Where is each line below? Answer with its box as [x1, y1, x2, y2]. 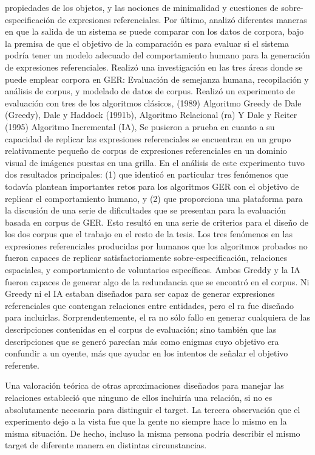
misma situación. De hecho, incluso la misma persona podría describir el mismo [5, 426, 300, 439]
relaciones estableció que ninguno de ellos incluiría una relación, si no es [5, 391, 273, 403]
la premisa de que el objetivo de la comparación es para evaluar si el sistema [5, 36, 289, 49]
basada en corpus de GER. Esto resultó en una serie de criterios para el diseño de [5, 215, 308, 228]
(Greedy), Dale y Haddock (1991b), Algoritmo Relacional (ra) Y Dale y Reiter [5, 108, 297, 121]
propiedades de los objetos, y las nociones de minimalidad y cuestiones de [5, 1, 279, 13]
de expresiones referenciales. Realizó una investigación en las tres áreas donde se [5, 60, 303, 73]
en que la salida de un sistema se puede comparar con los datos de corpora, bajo [5, 25, 304, 38]
